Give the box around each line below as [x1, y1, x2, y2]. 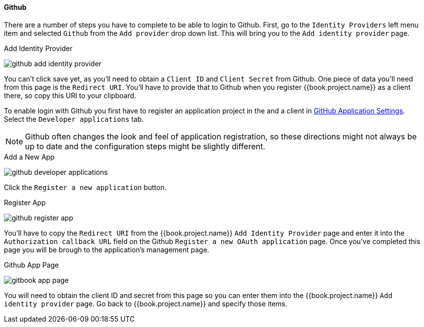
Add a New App [4, 152, 55, 161]
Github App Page [4, 260, 59, 269]
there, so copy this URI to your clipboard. [4, 91, 136, 100]
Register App [4, 198, 46, 207]
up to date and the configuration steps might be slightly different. [25, 141, 265, 151]
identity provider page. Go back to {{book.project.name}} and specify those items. [4, 299, 288, 308]
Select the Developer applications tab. [4, 114, 144, 123]
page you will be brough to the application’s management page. [4, 245, 210, 254]
